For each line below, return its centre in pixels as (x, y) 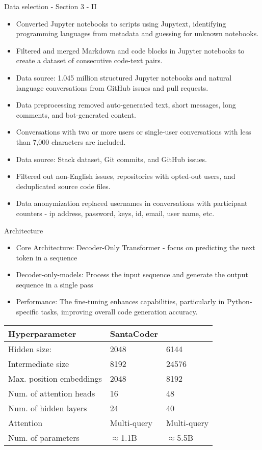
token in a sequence (47, 257)
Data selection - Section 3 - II (50, 6)
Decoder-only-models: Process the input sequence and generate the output (132, 274)
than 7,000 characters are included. (71, 141)
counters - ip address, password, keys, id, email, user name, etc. (115, 213)
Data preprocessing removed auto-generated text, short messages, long (126, 105)
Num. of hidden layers (48, 408)
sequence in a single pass (55, 284)
